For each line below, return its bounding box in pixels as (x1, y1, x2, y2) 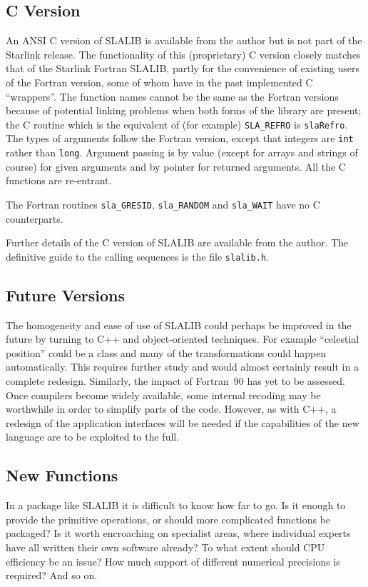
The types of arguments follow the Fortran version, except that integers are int (6, 131, 354, 146)
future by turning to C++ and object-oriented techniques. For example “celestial (6, 331, 359, 346)
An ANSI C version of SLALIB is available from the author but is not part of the (6, 33, 362, 48)
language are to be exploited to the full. (6, 429, 180, 444)
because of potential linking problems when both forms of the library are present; (6, 103, 362, 118)
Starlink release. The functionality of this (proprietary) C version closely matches (6, 46, 361, 61)
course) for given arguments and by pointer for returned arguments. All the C (6, 159, 346, 174)
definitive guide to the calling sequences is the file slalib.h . (6, 249, 270, 264)
